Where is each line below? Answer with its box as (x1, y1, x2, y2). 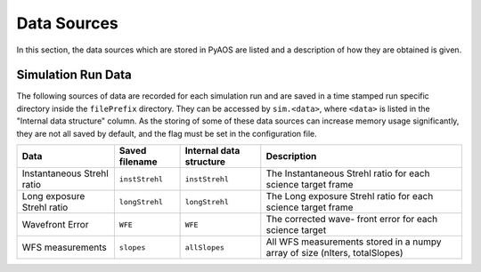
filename (118, 156, 158, 168)
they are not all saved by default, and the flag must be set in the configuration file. (16, 128, 317, 139)
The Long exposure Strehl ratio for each (265, 190, 434, 203)
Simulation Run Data (16, 68, 133, 83)
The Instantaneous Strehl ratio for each (265, 167, 430, 180)
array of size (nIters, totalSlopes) (265, 247, 404, 260)
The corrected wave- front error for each (265, 213, 438, 226)
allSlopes (184, 243, 224, 252)
